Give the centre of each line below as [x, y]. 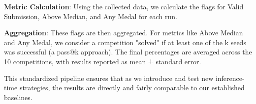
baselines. [18, 97]
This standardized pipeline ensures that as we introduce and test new [109, 78]
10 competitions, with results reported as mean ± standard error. [103, 61]
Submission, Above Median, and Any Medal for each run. [91, 16]
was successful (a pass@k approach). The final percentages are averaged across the [128, 52]
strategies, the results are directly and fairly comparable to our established [132, 88]
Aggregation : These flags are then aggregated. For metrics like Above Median [124, 33]
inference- [230, 78]
